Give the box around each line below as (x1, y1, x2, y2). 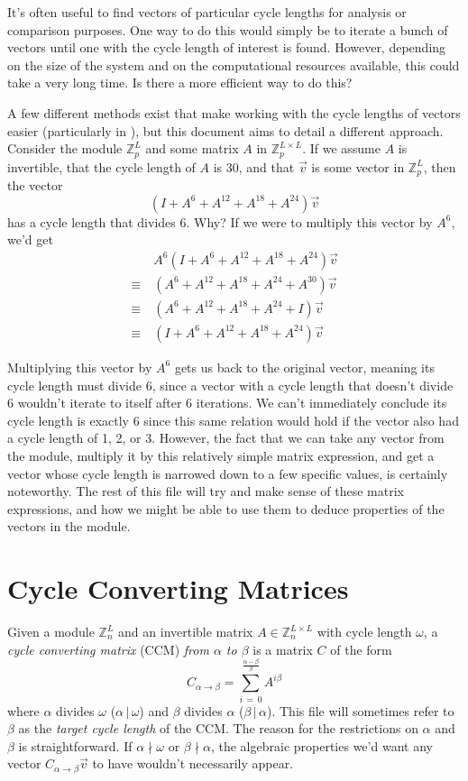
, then (423, 157, 456, 176)
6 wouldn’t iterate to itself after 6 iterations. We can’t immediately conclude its (7, 393, 447, 412)
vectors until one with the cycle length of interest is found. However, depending (7, 38, 446, 57)
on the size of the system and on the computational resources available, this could (7, 55, 460, 74)
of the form (330, 639, 392, 658)
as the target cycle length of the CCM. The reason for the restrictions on (18, 719, 418, 738)
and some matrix (145, 139, 239, 158)
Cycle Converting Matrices (7, 570, 349, 607)
